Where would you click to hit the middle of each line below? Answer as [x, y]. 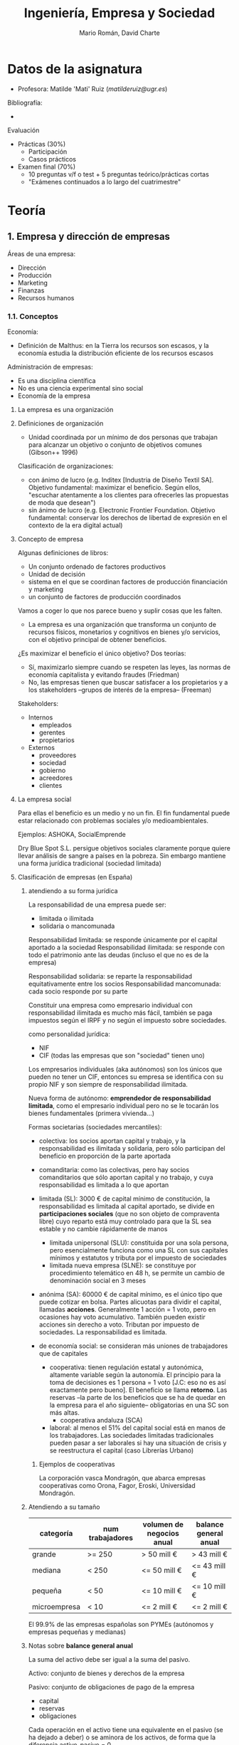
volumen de [163, 1524]
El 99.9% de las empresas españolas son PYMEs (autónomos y [121, 1624]
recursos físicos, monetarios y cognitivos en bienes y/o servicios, [124, 632]
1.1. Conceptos [33, 316]
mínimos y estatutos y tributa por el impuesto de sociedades [138, 1258]
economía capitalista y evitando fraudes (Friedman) [104, 675]
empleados [55, 724]
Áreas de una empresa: [42, 253]
